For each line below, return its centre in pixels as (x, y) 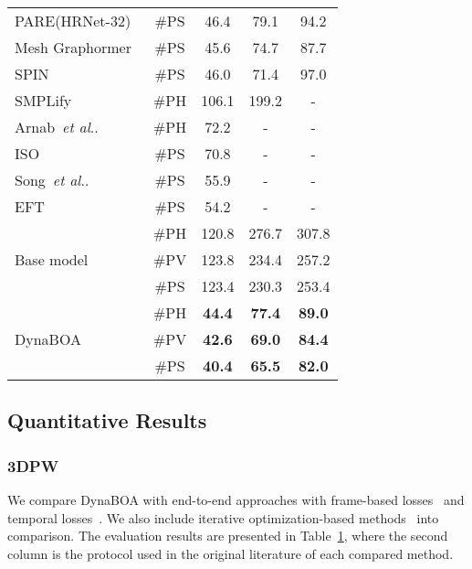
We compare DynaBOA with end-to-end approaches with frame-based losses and (236, 499)
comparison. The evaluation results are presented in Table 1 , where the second (228, 536)
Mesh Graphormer (73, 47)
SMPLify (43, 100)
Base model (52, 259)
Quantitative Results (107, 420)
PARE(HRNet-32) (73, 21)
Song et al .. (52, 180)
